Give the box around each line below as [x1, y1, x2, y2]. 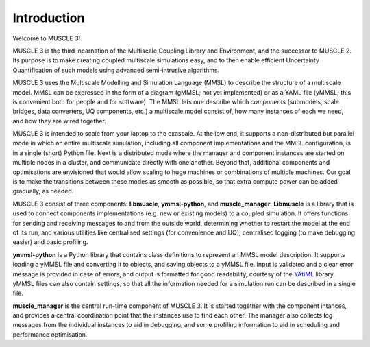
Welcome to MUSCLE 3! [12, 34, 81, 43]
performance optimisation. [12, 330, 88, 339]
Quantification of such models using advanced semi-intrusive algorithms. [12, 66, 220, 74]
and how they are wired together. [12, 117, 106, 125]
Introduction [12, 10, 85, 25]
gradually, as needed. [12, 187, 74, 195]
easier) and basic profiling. [12, 238, 88, 246]
